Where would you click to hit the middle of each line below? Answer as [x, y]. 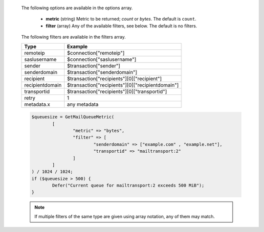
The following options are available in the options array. [77, 8]
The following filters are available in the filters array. [74, 37]
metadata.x [37, 104]
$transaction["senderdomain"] [102, 72]
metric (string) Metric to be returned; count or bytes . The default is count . [121, 19]
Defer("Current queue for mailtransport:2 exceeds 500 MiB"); [128, 186]
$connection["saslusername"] [101, 59]
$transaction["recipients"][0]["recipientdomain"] [123, 85]
